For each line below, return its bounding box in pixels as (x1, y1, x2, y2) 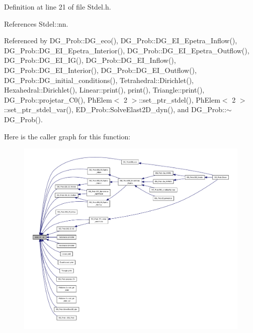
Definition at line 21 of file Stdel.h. (4, 2, 111, 12)
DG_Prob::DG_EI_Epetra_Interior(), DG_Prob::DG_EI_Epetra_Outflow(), (4, 45, 249, 55)
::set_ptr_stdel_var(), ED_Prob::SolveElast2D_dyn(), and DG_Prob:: (4, 104, 226, 115)
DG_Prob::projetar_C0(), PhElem (4, 94, 112, 105)
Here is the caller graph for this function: (4, 131, 131, 141)
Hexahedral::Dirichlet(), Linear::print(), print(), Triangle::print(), (4, 85, 205, 95)
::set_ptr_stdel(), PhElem (139, 94, 220, 105)
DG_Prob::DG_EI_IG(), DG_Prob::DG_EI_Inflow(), (4, 55, 176, 65)
